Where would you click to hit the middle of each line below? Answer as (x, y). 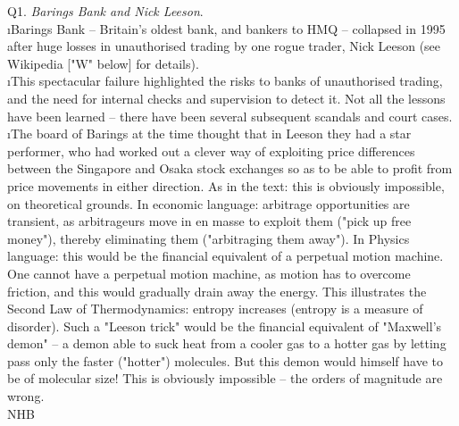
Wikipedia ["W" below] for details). (103, 63)
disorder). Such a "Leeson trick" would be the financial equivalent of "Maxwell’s (225, 326)
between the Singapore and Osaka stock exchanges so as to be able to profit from (230, 168)
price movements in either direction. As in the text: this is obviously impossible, (226, 185)
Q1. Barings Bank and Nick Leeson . (105, 11)
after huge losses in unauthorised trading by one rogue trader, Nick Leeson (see (224, 46)
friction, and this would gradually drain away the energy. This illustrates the (217, 291)
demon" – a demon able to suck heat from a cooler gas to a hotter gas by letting (227, 343)
